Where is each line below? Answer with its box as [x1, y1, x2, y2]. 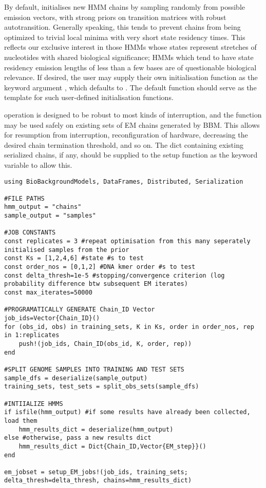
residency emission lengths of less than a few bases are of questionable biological [4, 62, 257, 72]
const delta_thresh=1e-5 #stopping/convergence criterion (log [4, 271, 225, 279]
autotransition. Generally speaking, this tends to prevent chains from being [4, 22, 241, 32]
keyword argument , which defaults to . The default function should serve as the [4, 82, 257, 92]
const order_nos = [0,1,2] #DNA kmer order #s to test [4, 263, 196, 271]
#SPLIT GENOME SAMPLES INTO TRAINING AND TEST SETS [4, 365, 184, 373]
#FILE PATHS [4, 194, 45, 202]
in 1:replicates [4, 331, 60, 339]
